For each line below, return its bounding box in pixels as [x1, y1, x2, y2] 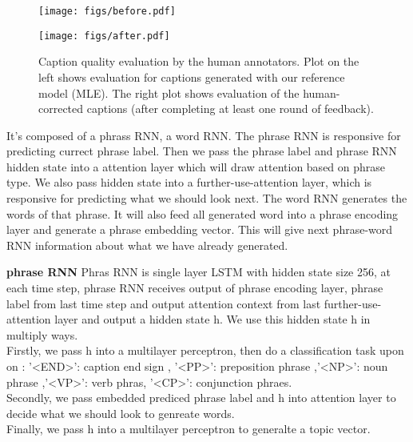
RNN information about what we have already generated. [6, 236, 288, 253]
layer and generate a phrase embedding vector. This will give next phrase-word [6, 221, 393, 238]
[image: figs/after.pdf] [38, 30, 170, 42]
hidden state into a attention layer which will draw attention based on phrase [6, 158, 386, 175]
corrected [38, 100, 84, 117]
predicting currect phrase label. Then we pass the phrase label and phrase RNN [6, 143, 397, 159]
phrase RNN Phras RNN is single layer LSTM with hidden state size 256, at [6, 263, 391, 280]
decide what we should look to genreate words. [6, 404, 235, 421]
